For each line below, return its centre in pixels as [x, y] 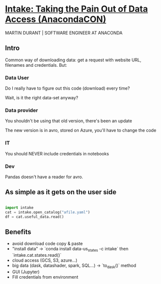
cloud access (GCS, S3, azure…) [45, 260]
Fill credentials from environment [45, 277]
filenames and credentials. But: [36, 65]
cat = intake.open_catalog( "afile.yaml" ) [48, 212]
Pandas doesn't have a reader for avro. [44, 177]
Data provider [22, 110]
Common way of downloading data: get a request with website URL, [73, 60]
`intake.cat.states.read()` [37, 255]
